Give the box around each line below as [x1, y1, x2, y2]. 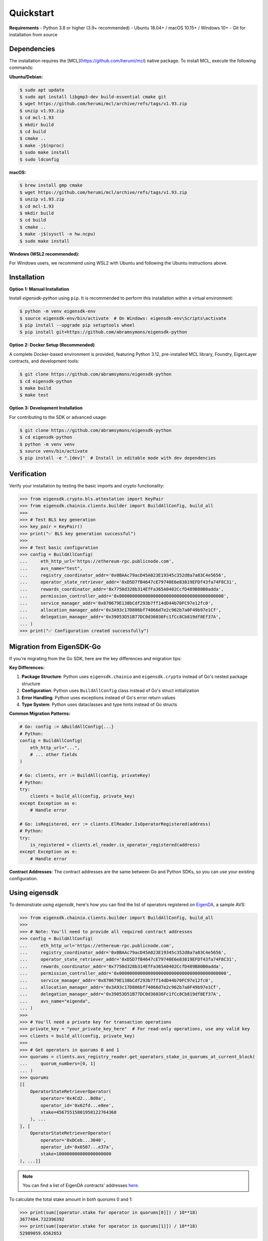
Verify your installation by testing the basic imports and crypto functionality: [9, 483, 165, 488]
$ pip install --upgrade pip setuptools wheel [19, 323, 135, 328]
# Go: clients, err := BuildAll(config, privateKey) [19, 772, 151, 778]
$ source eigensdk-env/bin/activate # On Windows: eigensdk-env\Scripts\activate [19, 315, 227, 321]
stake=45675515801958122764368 [40, 1109, 117, 1115]
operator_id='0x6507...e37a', [40, 1144, 114, 1150]
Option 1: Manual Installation [9, 286, 69, 292]
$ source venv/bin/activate [19, 448, 88, 454]
